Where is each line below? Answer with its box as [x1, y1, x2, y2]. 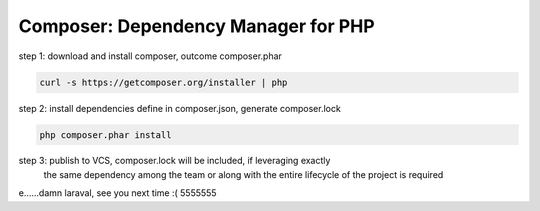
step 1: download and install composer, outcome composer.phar [18, 50, 282, 62]
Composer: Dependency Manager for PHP [18, 15, 375, 37]
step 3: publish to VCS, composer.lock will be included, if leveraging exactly [18, 155, 331, 167]
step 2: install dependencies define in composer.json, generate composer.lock [18, 102, 342, 114]
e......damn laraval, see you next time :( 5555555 [18, 187, 217, 199]
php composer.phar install [39, 129, 172, 140]
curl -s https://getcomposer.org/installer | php [39, 76, 288, 88]
